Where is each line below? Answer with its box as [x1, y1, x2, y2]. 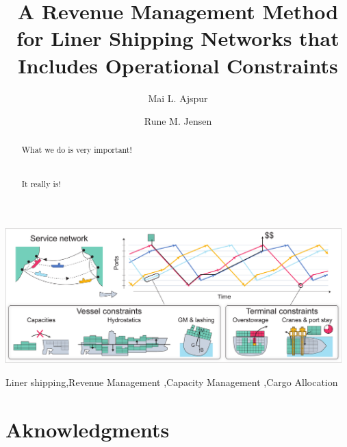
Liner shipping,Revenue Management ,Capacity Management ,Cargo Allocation [5, 374, 338, 389]
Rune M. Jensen [144, 114, 212, 128]
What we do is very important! [21, 144, 132, 156]
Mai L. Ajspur [148, 90, 208, 105]
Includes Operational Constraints [18, 51, 338, 79]
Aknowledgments [5, 415, 170, 443]
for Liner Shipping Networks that [16, 24, 339, 52]
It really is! [21, 178, 61, 190]
